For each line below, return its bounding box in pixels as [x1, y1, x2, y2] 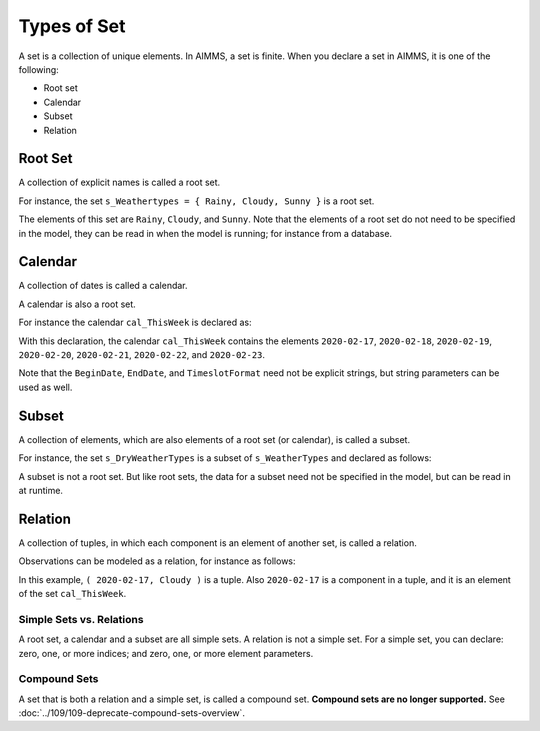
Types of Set [18, 15, 126, 37]
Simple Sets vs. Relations [18, 612, 144, 626]
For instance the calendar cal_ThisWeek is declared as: [18, 316, 252, 329]
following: [18, 63, 59, 75]
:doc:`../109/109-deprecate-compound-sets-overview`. [18, 707, 245, 719]
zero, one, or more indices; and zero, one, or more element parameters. [18, 647, 314, 659]
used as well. [18, 381, 73, 393]
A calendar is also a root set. [18, 298, 137, 310]
